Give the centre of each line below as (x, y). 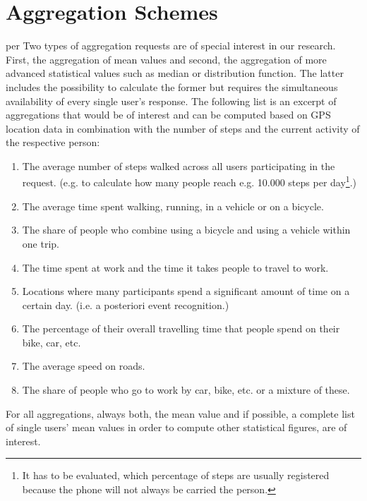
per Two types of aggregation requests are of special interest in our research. (171, 46)
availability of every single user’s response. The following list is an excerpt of (171, 101)
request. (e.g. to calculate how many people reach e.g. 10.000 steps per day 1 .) (189, 181)
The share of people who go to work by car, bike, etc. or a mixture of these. (186, 390)
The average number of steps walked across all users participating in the (179, 165)
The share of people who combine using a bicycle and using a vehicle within (186, 230)
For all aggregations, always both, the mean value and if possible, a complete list (180, 413)
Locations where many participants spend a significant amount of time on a (186, 291)
